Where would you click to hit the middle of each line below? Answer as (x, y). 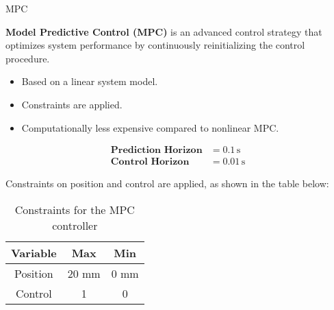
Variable (34, 252)
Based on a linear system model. (90, 81)
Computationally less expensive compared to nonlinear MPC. (150, 127)
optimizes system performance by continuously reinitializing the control (155, 45)
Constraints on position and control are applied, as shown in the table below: (167, 183)
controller (75, 225)
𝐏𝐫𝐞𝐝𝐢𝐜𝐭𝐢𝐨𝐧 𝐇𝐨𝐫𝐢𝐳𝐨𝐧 (156, 151)
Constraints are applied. (72, 104)
